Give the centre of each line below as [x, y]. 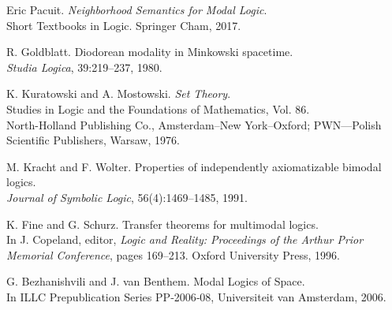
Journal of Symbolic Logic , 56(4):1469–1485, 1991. [127, 197]
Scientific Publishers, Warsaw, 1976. [93, 140]
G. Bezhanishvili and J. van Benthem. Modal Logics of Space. [156, 281]
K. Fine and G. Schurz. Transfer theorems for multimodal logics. [162, 224]
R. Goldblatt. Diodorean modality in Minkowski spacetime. [150, 52]
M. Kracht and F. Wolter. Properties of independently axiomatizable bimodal [194, 166]
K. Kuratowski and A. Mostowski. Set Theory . [119, 93]
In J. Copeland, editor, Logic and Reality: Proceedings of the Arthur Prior [185, 239]
